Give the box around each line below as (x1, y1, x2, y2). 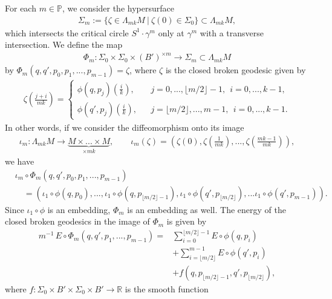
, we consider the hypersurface (62, 2, 174, 14)
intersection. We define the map (5, 38, 123, 51)
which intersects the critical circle (5, 26, 129, 39)
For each (5, 2, 36, 14)
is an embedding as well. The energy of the (127, 203, 286, 215)
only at (158, 26, 184, 39)
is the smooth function (125, 282, 209, 295)
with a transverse (200, 26, 264, 39)
